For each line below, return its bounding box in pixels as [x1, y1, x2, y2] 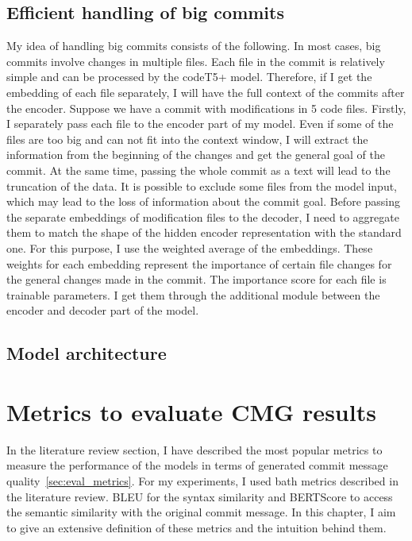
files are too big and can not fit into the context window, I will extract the [6, 130, 368, 147]
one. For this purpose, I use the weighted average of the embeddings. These [6, 239, 373, 256]
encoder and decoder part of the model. [6, 302, 199, 319]
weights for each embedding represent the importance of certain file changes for [6, 255, 392, 272]
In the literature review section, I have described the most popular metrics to [6, 441, 383, 458]
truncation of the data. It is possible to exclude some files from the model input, [6, 177, 398, 194]
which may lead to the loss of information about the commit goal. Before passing [6, 193, 401, 210]
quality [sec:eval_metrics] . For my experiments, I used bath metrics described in [6, 472, 399, 489]
